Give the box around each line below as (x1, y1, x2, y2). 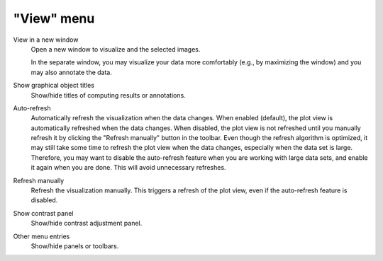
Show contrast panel (13, 209, 74, 217)
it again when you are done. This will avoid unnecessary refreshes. (30, 163, 226, 172)
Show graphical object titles (13, 81, 95, 90)
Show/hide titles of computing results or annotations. (30, 91, 186, 99)
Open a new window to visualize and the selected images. (30, 45, 201, 53)
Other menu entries (13, 232, 70, 240)
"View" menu (13, 11, 95, 26)
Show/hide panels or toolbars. (30, 241, 119, 250)
